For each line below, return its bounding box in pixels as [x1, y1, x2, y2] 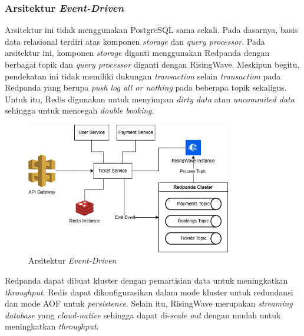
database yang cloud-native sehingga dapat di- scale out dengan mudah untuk [5, 308, 281, 321]
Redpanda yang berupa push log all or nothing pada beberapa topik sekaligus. [5, 81, 287, 94]
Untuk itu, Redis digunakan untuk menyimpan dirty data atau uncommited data [5, 92, 295, 105]
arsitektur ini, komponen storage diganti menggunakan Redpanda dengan [5, 46, 270, 59]
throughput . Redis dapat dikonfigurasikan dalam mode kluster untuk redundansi [5, 285, 293, 298]
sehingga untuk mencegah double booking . [5, 104, 154, 117]
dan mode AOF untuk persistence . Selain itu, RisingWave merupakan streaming [5, 297, 293, 310]
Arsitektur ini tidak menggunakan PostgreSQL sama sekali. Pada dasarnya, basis [5, 24, 298, 36]
